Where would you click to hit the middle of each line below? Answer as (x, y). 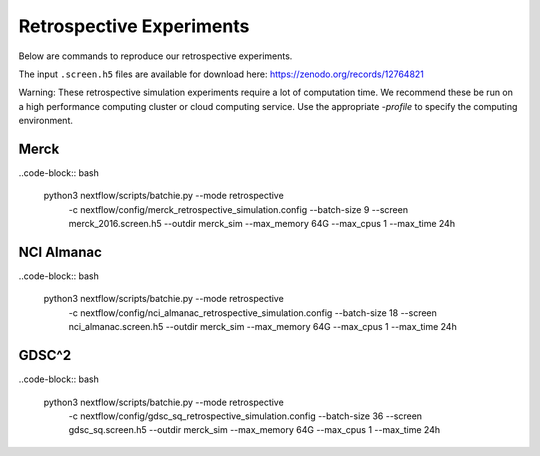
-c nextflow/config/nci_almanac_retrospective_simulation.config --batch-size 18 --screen (252, 312)
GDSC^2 (45, 355)
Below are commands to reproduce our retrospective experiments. (155, 56)
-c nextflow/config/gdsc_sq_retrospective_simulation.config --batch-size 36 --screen (245, 416)
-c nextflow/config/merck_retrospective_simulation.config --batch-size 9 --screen (238, 209)
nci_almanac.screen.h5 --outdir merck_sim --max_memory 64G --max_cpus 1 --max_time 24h (262, 327)
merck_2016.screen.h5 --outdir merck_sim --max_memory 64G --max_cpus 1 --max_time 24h (261, 224)
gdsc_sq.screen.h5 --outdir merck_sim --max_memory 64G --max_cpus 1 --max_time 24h (254, 430)
